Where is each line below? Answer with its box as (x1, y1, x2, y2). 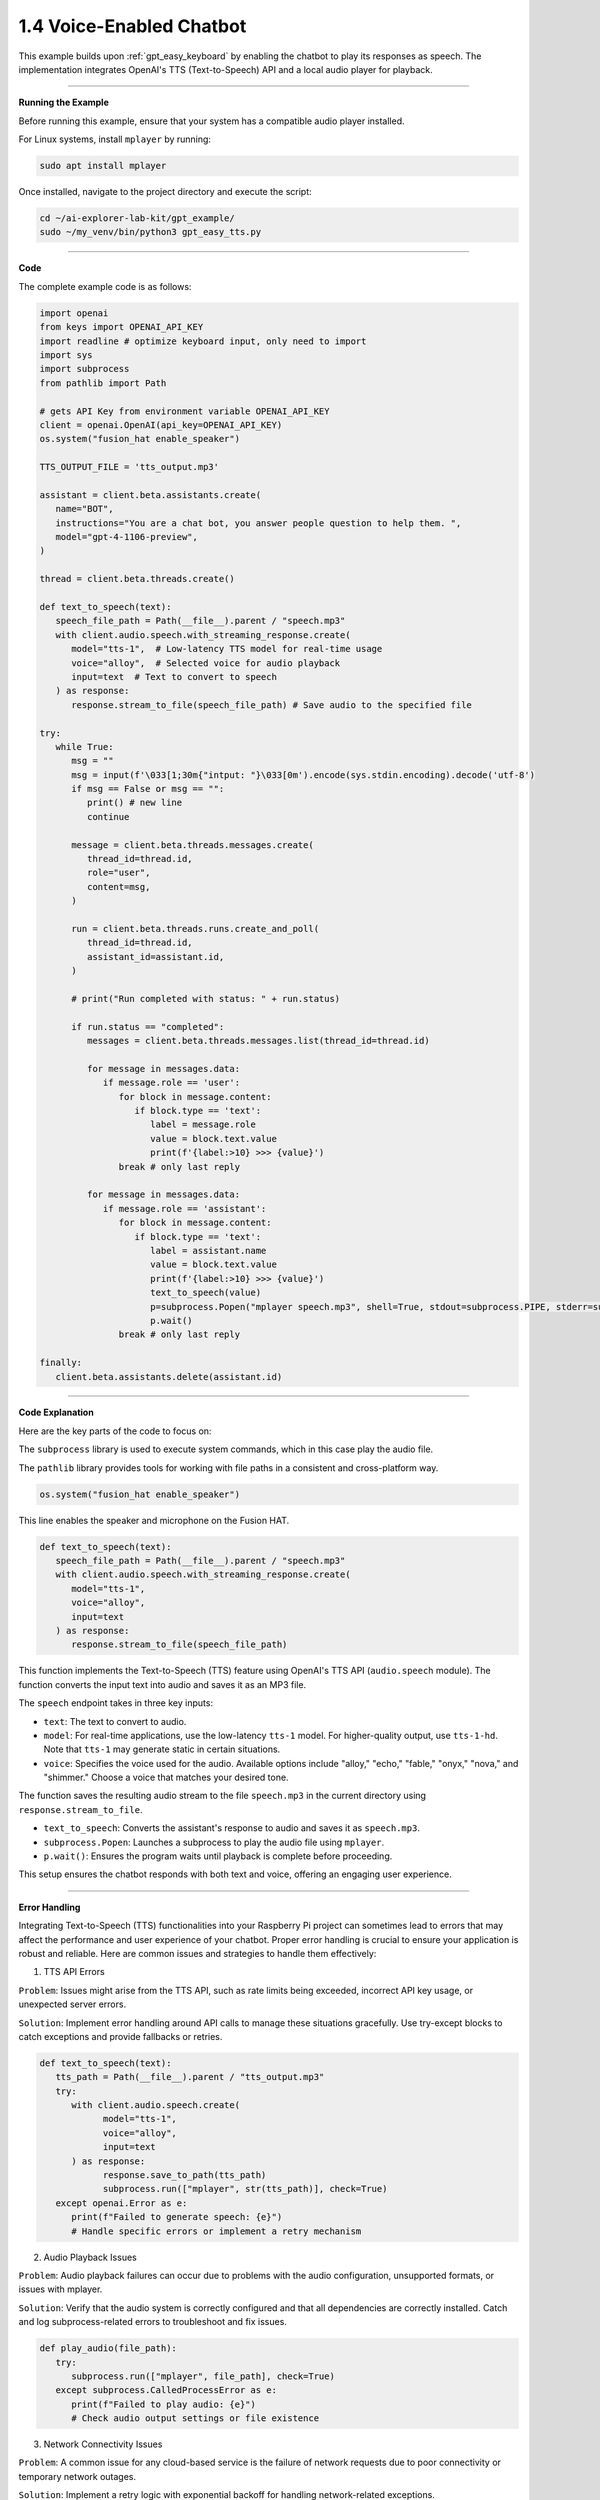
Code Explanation (18, 1406, 94, 1419)
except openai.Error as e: (55, 2197, 188, 2209)
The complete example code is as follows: (18, 280, 192, 292)
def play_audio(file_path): (39, 2343, 177, 2354)
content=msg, (86, 881, 151, 892)
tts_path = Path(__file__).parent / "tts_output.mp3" (55, 2071, 325, 2083)
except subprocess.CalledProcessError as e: (55, 2385, 277, 2396)
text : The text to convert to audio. (43, 1715, 187, 1727)
